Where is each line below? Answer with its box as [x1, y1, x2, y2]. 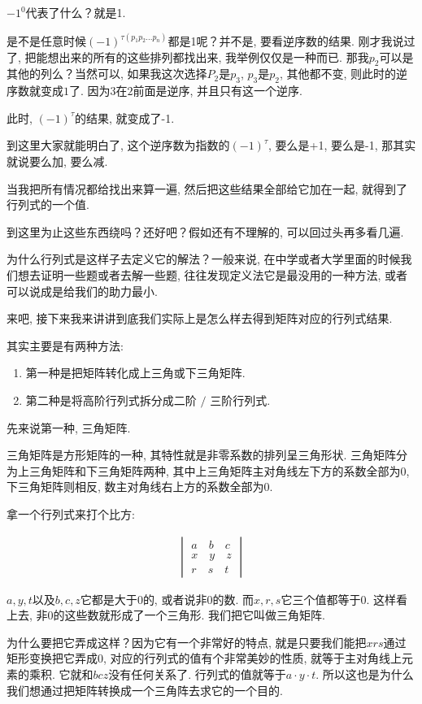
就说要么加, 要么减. [7, 153, 108, 169]
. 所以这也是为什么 [315, 665, 414, 682]
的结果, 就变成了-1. [75, 109, 175, 126]
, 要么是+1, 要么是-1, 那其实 [268, 137, 416, 154]
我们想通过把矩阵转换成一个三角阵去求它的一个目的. [7, 681, 283, 698]
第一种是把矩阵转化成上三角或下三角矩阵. [25, 364, 246, 381]
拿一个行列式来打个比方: [7, 505, 135, 522]
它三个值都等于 [281, 590, 361, 607]
